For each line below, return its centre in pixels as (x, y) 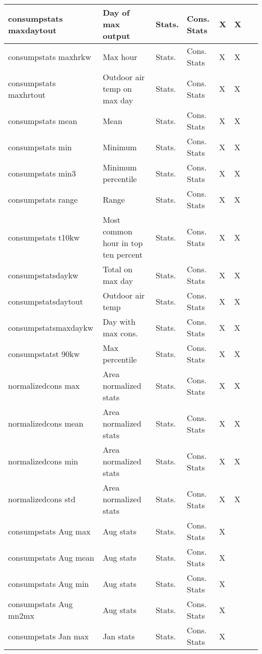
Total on (117, 269)
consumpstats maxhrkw (50, 56)
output (116, 36)
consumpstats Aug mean (51, 557)
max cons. (120, 333)
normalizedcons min (43, 461)
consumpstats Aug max (49, 531)
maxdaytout (32, 30)
